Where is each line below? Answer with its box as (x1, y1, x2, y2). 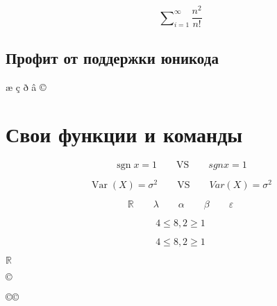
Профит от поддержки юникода (6, 46, 219, 68)
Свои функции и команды (6, 120, 243, 148)
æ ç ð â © (6, 79, 47, 94)
